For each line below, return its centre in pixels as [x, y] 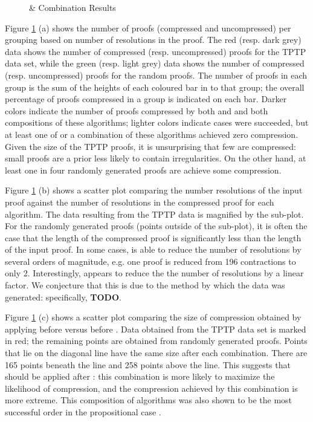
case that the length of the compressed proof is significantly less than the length [153, 237]
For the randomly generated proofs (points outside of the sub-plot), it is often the [156, 226]
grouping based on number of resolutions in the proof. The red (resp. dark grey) [153, 40]
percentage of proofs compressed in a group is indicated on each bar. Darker [146, 99]
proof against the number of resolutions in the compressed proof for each [140, 202]
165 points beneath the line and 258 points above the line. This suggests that [148, 364]
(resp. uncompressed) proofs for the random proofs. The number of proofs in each [156, 75]
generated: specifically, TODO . [63, 297]
